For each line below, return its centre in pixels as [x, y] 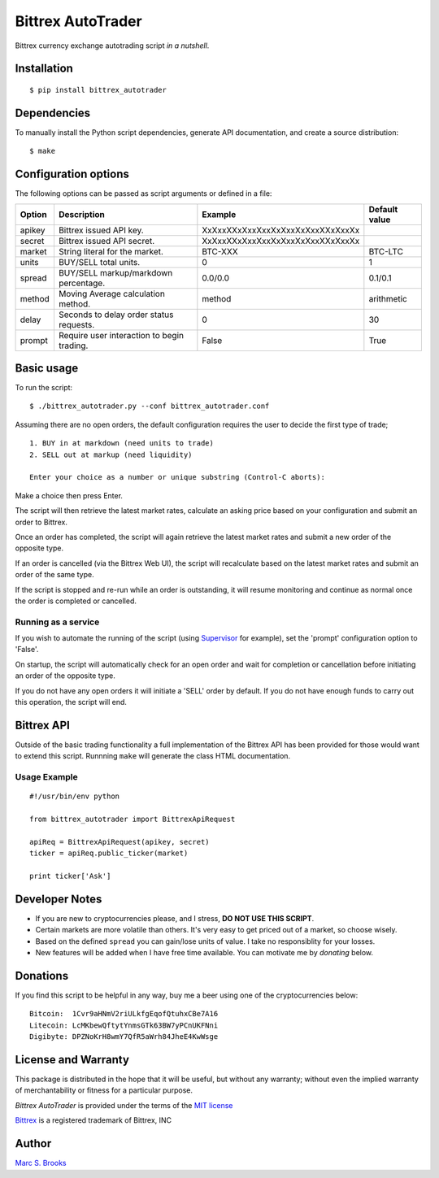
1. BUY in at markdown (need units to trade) [122, 443]
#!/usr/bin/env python [75, 796]
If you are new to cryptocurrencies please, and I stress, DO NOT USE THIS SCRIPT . [175, 918]
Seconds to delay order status [116, 315]
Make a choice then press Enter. [69, 495]
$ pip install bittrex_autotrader [98, 90]
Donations [42, 976]
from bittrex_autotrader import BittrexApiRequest [133, 819]
